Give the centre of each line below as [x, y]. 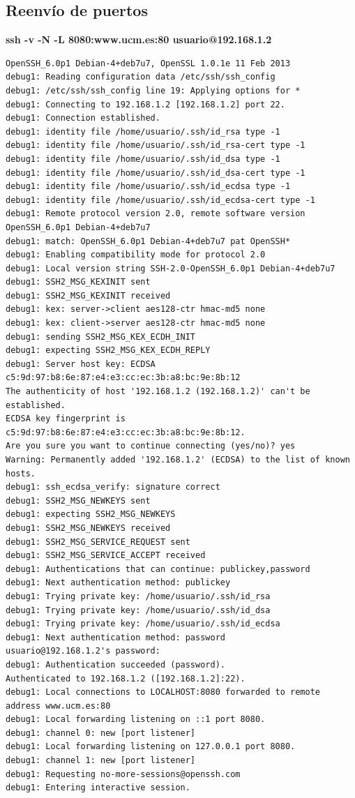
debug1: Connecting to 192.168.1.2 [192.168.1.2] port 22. [145, 104]
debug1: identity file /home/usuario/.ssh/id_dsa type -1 [143, 159]
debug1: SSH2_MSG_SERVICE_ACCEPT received [106, 556]
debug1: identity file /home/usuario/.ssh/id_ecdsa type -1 [148, 187]
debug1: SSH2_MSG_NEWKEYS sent [78, 500]
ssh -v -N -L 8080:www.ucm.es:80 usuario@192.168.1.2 [139, 39]
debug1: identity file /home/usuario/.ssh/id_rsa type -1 [143, 131]
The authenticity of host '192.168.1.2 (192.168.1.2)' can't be [158, 392]
